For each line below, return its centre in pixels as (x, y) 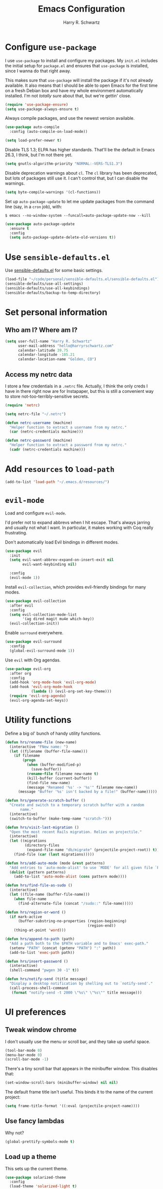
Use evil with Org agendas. (33, 660)
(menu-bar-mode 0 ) (24, 1055)
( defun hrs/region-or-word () (36, 912)
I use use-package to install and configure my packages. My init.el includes (81, 60)
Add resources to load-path (60, 469)
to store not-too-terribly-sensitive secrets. (47, 396)
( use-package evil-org (28, 669)
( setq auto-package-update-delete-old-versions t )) (63, 238)
